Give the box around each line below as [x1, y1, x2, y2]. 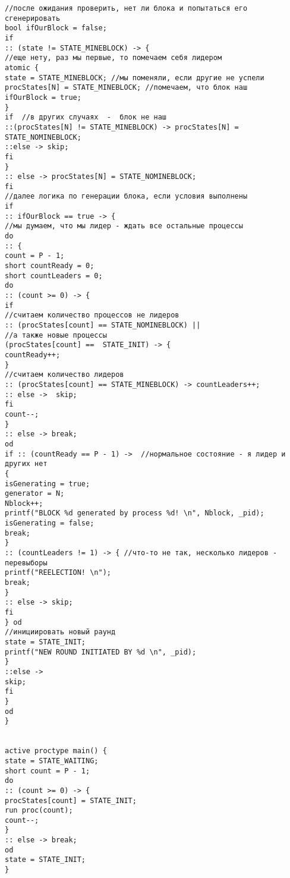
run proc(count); [5, 806, 73, 815]
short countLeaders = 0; [5, 271, 103, 280]
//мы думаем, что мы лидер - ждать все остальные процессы [5, 222, 243, 231]
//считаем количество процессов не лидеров [5, 311, 179, 320]
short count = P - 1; [5, 766, 90, 775]
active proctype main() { [5, 747, 107, 756]
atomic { [5, 63, 39, 72]
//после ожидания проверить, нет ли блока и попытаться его [5, 4, 248, 12]
